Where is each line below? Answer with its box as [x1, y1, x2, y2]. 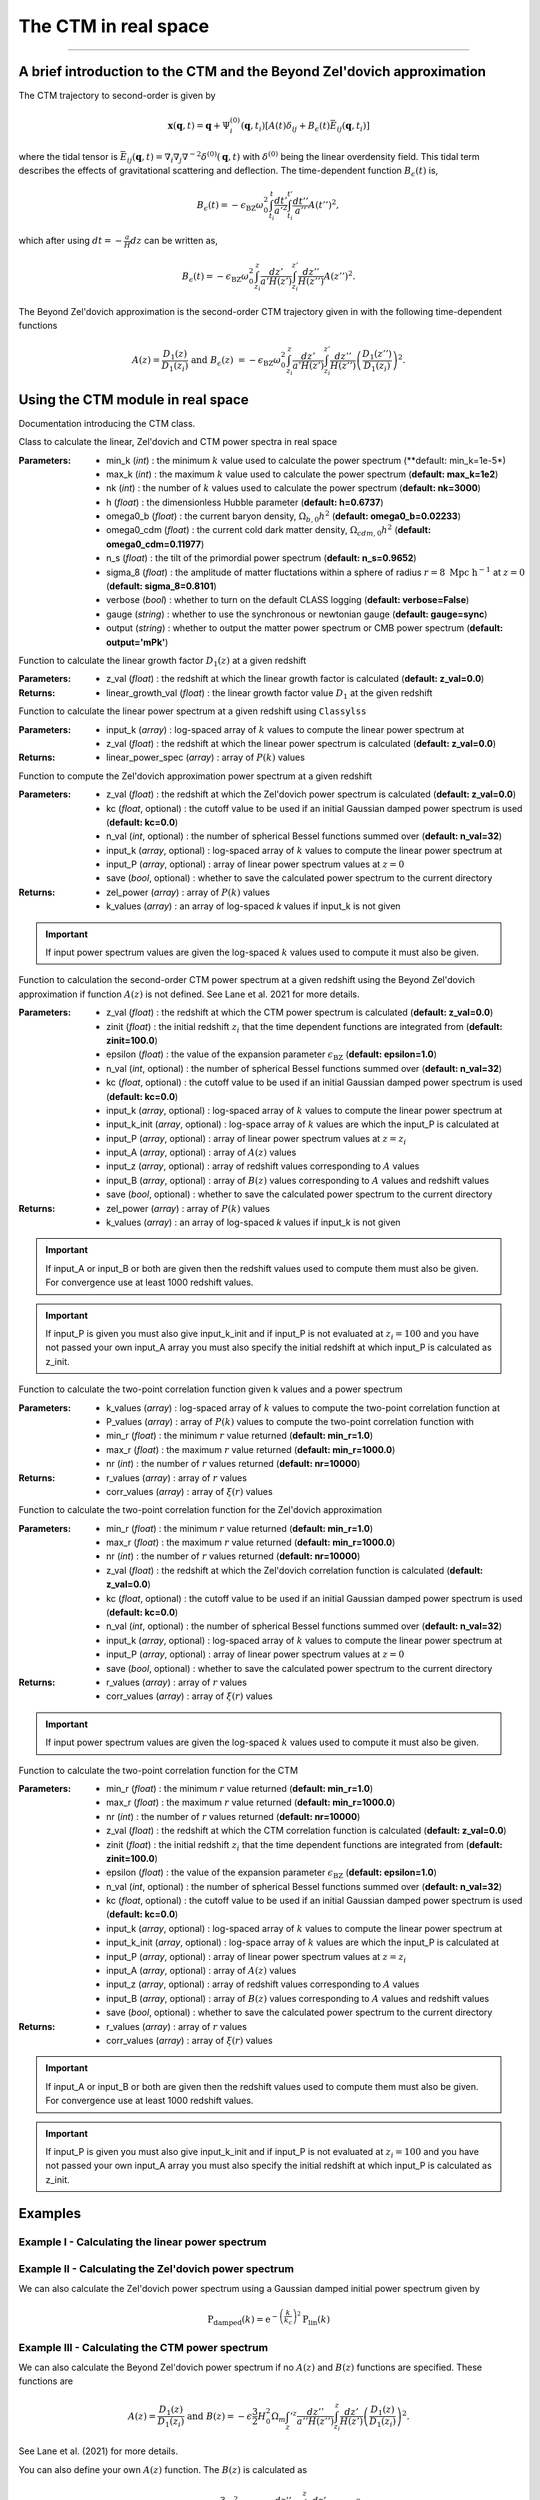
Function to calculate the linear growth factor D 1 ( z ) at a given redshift [18, 654, 307, 669]
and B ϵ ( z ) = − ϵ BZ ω [190, 355, 282, 368]
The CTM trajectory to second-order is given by [18, 90, 216, 102]
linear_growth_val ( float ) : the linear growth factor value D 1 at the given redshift [106, 686, 433, 701]
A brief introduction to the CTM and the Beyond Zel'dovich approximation [18, 63, 487, 80]
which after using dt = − [18, 235, 123, 247]
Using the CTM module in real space [18, 391, 249, 408]
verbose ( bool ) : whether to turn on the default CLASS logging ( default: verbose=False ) [106, 594, 470, 606]
